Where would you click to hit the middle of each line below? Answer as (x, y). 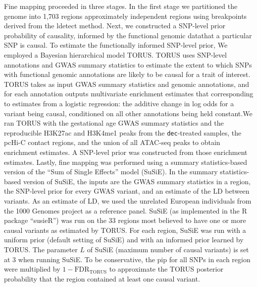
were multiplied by (32, 269)
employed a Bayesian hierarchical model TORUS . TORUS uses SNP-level (115, 54)
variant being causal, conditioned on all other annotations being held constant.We (128, 113)
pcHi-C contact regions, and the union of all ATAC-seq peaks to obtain (112, 142)
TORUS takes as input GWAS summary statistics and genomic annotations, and (127, 84)
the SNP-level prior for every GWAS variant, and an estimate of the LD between (127, 191)
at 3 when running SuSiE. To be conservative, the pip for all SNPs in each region (127, 259)
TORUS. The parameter (41, 249)
